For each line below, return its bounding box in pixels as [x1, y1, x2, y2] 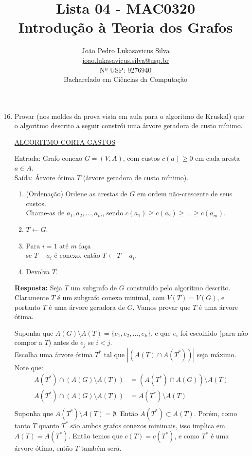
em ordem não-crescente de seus [137, 189, 233, 199]
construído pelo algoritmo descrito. [126, 283, 231, 293]
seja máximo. [197, 349, 236, 359]
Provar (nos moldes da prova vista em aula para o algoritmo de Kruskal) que [14, 111, 244, 121]
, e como [174, 431, 199, 441]
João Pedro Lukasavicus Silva [81, 45, 170, 56]
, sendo [102, 208, 124, 218]
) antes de [48, 337, 78, 347]
